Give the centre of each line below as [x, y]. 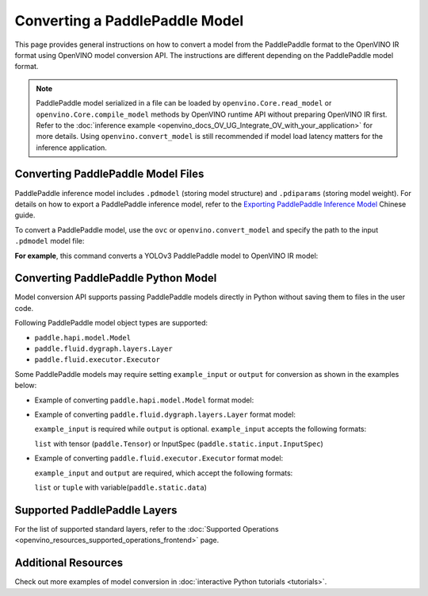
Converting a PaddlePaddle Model [129, 21]
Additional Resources [69, 563]
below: [26, 386]
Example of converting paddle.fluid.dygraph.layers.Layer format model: [165, 414]
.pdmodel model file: [50, 241]
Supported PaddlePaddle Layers [96, 510]
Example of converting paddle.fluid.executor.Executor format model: [159, 458]
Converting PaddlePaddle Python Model [116, 278]
